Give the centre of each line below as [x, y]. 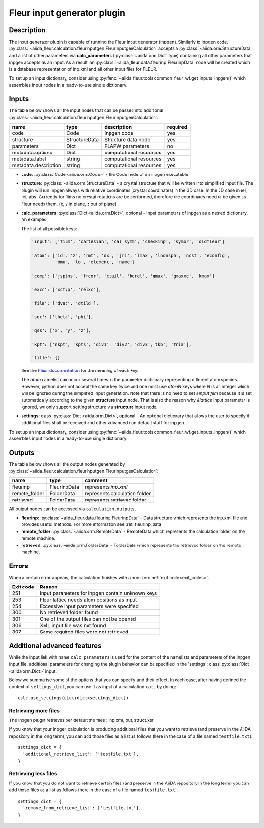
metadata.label [29, 159]
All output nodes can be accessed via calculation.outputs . [73, 509]
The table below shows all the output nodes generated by [67, 464]
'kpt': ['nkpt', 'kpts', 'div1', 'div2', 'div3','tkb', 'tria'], [111, 344]
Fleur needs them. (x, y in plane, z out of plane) [69, 204]
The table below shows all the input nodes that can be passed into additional [86, 110]
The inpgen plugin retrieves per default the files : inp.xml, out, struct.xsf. [82, 720]
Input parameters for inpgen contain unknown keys [99, 593]
